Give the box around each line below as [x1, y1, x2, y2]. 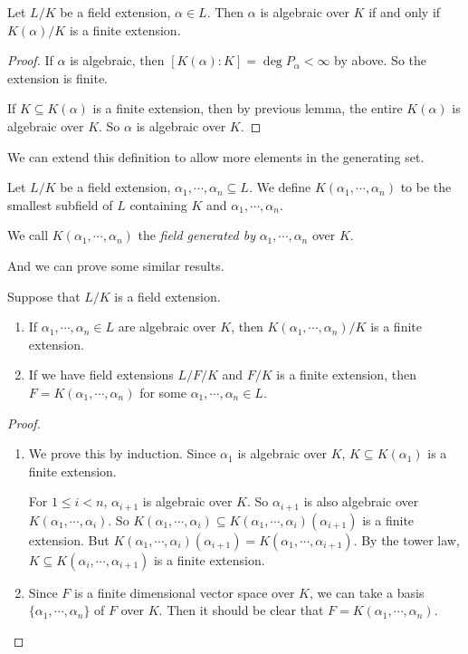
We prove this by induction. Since [28, 444, 216, 463]
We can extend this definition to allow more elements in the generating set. [7, 147, 425, 166]
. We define [248, 178, 311, 197]
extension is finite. [7, 68, 108, 87]
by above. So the [334, 51, 426, 70]
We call [7, 226, 49, 245]
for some [139, 382, 186, 401]
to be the [400, 178, 452, 197]
